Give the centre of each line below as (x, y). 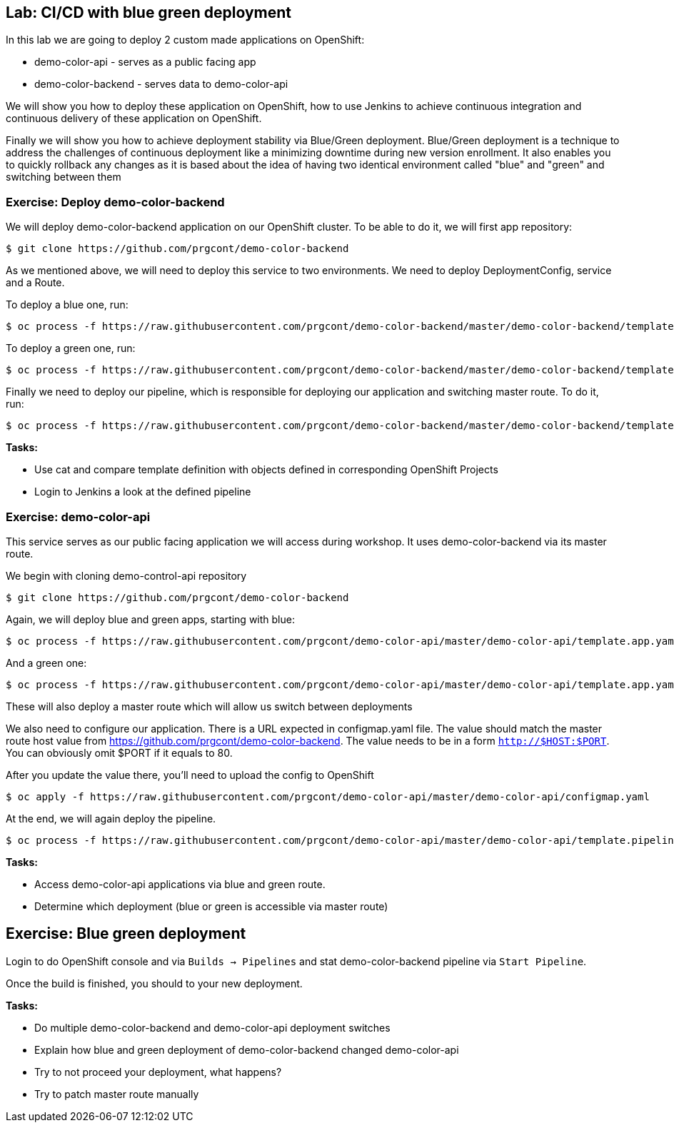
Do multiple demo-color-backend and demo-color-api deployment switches (212, 1027)
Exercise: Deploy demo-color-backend (115, 202)
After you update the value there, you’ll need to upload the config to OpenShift (190, 775)
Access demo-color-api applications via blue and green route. (180, 884)
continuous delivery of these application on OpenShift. (134, 119)
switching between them (64, 177)
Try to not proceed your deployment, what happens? (158, 1072)
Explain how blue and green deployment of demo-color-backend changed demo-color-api (247, 1049)
